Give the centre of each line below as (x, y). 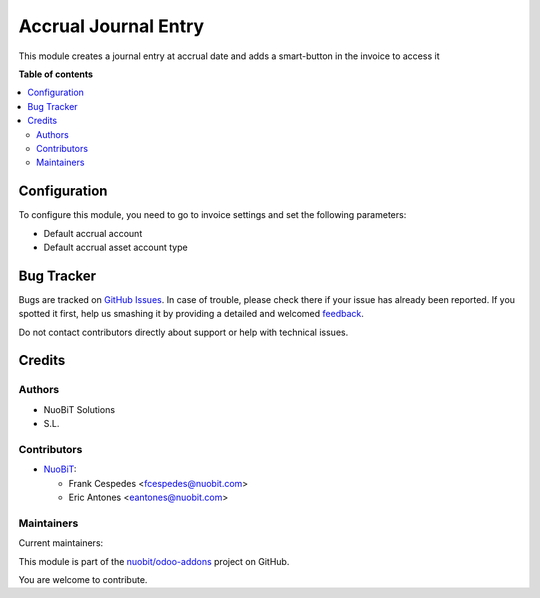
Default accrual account (93, 233)
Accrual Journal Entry (111, 26)
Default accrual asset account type (116, 247)
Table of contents (56, 74)
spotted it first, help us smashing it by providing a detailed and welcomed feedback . (191, 314)
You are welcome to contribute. (83, 580)
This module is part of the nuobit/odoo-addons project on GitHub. (154, 561)
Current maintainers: (61, 543)
